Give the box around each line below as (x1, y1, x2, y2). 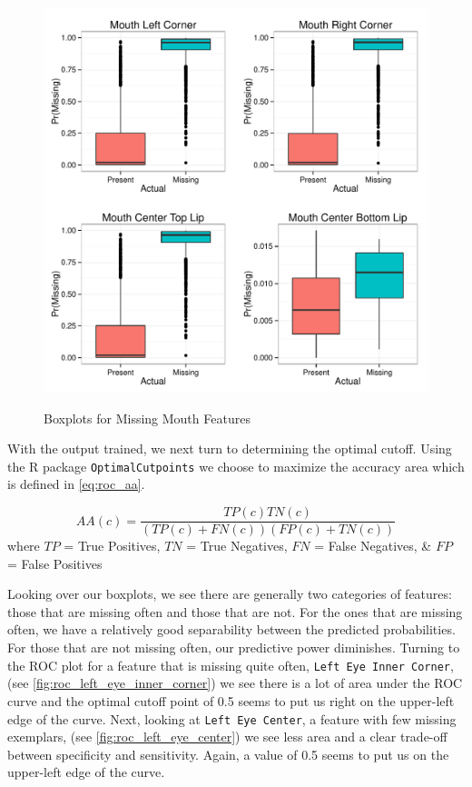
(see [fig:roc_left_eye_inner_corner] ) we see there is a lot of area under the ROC (7, 673, 463, 692)
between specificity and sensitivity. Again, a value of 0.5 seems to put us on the (7, 744, 449, 763)
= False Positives (7, 553, 103, 573)
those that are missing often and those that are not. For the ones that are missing (7, 602, 463, 621)
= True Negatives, (186, 536, 288, 555)
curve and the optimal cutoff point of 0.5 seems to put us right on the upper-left (7, 691, 455, 710)
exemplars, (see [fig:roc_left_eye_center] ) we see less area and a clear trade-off (7, 727, 447, 746)
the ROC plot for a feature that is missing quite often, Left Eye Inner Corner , (7, 655, 454, 674)
